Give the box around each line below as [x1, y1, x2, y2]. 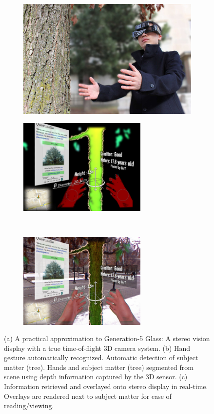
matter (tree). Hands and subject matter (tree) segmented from [4, 362, 194, 372]
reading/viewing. [4, 400, 54, 411]
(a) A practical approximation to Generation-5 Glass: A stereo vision [4, 333, 210, 344]
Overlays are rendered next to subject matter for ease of [4, 391, 172, 401]
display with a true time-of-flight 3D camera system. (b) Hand [4, 343, 190, 353]
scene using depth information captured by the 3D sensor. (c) [4, 371, 188, 382]
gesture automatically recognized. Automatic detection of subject [4, 352, 198, 363]
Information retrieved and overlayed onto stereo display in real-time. [4, 381, 208, 391]
